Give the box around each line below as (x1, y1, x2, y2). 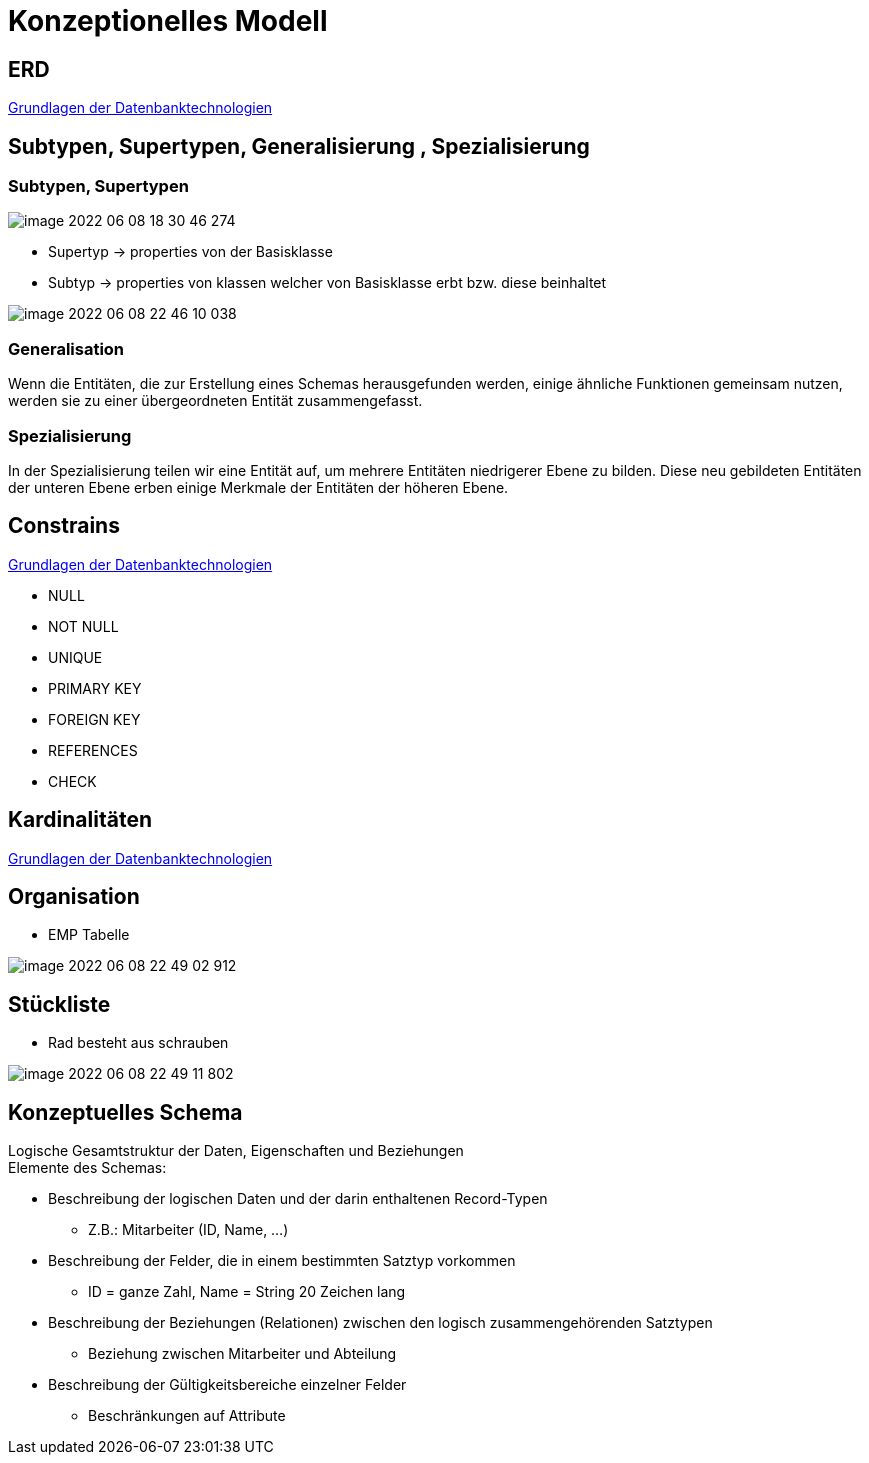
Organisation (8, 884, 140, 909)
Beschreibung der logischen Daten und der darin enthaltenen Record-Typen (48, 1190, 548, 1208)
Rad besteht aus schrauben (48, 1034, 229, 1052)
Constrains (8, 513, 120, 539)
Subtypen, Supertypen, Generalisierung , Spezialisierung (8, 133, 590, 159)
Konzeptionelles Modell (8, 4, 328, 38)
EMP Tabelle (48, 926, 130, 944)
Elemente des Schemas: (8, 1159, 167, 1177)
